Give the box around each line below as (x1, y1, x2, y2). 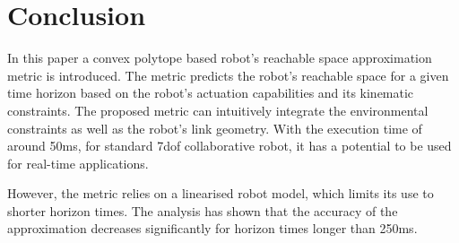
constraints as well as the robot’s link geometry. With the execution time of (7, 118, 422, 137)
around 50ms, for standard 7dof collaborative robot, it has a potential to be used (7, 136, 452, 155)
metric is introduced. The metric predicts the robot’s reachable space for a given (7, 65, 449, 84)
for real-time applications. (7, 153, 149, 172)
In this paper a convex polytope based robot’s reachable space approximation (7, 48, 432, 67)
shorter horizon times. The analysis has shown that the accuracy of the (7, 201, 398, 220)
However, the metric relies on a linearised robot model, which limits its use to (7, 184, 434, 203)
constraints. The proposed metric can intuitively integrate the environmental (7, 100, 429, 119)
